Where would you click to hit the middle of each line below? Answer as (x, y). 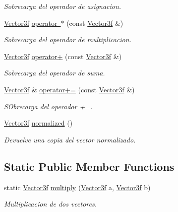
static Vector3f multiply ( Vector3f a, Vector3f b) (77, 187)
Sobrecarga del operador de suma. (55, 73)
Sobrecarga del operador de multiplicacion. (68, 39)
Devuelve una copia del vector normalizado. (70, 139)
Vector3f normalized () (38, 123)
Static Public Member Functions (89, 166)
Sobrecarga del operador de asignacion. (63, 6)
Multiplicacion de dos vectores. (51, 204)
